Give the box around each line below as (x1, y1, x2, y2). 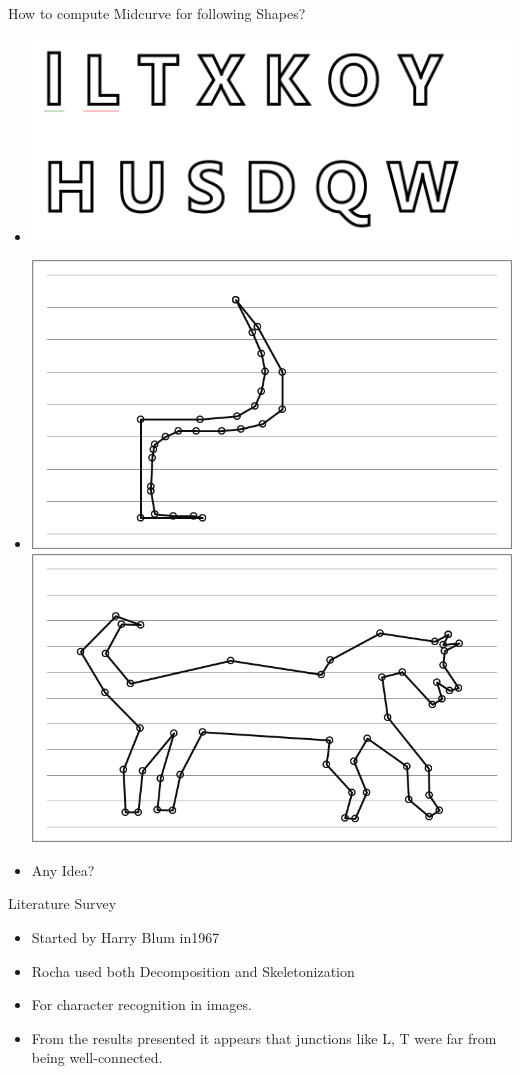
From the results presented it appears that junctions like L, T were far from (31, 1027, 497, 1048)
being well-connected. (31, 1047, 163, 1068)
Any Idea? (31, 859, 95, 880)
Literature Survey (8, 893, 117, 914)
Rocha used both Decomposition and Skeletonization (31, 960, 355, 981)
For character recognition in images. (31, 994, 252, 1015)
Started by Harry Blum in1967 (31, 927, 220, 948)
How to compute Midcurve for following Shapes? (8, 3, 306, 23)
